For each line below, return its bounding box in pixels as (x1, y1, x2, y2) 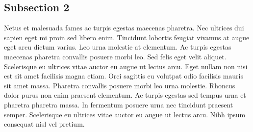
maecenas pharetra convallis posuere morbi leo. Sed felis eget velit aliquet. (4, 51, 227, 61)
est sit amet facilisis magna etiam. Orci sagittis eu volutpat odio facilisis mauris (4, 71, 244, 81)
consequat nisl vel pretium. (4, 119, 85, 129)
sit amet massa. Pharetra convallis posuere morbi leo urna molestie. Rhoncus (4, 80, 235, 90)
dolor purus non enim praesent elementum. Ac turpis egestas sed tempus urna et (4, 90, 246, 100)
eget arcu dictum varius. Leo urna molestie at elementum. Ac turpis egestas (4, 42, 231, 52)
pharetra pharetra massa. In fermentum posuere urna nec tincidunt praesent (4, 99, 233, 109)
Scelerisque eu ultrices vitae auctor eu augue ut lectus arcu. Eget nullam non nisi (4, 61, 248, 71)
